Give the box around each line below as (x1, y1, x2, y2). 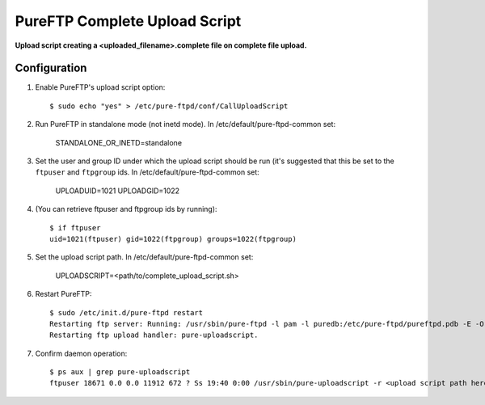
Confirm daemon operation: (35, 348, 128, 358)
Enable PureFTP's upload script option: (35, 82, 166, 92)
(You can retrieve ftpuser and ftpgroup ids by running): (35, 205, 217, 214)
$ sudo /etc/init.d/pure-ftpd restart (49, 308, 204, 317)
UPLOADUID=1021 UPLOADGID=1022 (55, 186, 180, 196)
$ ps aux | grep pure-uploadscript (49, 368, 191, 377)
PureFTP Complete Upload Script (15, 12, 242, 30)
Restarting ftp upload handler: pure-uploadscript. (49, 331, 259, 340)
